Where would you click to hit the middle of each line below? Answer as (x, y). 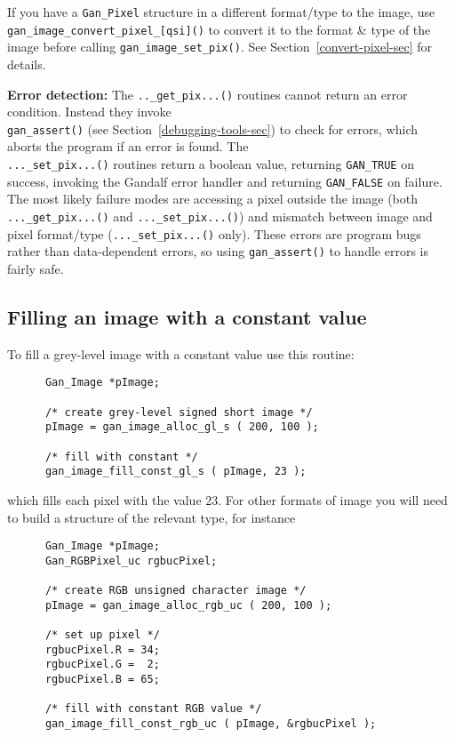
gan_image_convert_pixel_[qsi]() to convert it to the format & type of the (219, 29)
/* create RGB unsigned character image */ (176, 591)
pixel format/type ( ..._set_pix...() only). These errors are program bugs (214, 233)
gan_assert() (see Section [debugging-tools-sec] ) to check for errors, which (213, 128)
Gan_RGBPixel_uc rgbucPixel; (131, 561)
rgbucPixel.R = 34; (102, 649)
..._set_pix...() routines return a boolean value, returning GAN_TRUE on (211, 164)
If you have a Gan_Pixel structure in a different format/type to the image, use (221, 12)
